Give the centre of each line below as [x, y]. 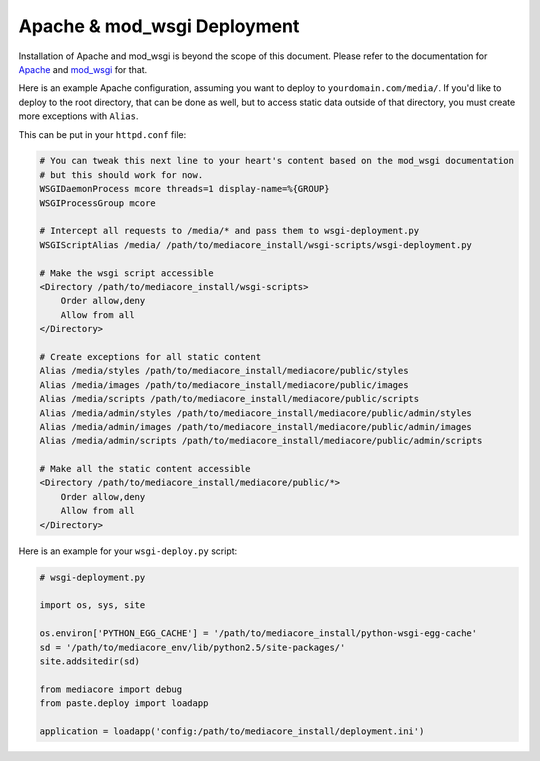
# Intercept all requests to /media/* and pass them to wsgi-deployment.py [229, 231]
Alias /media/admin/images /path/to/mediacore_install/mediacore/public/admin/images [255, 426]
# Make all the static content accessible [145, 469]
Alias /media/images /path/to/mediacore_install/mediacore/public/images [224, 384]
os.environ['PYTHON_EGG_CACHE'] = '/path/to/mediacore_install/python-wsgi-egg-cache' [258, 633]
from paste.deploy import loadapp [124, 703]
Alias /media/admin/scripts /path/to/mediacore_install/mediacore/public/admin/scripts [261, 441]
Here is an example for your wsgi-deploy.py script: [128, 551]
